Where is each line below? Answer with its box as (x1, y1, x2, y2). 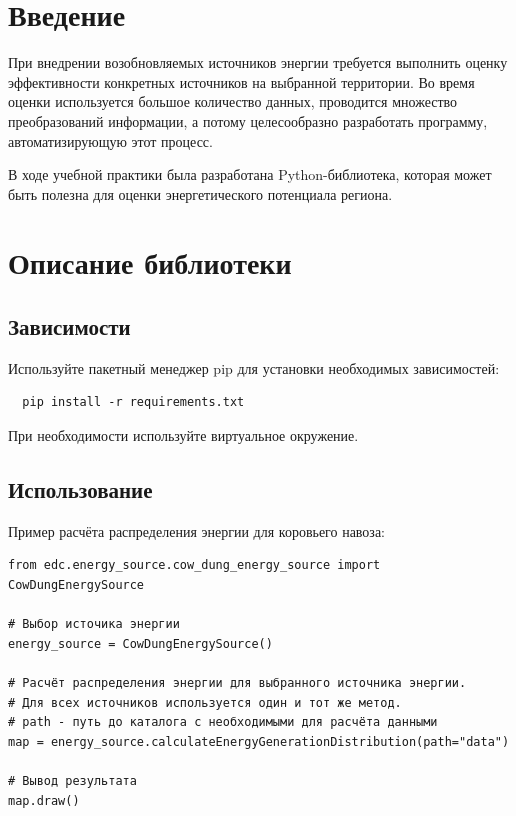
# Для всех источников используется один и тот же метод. (8, 695, 402, 710)
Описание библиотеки (8, 242, 292, 283)
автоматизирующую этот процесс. (8, 130, 213, 151)
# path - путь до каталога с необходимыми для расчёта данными (8, 715, 438, 730)
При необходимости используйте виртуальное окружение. (8, 425, 359, 446)
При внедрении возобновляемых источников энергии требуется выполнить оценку (8, 52, 508, 73)
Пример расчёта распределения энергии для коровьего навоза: (8, 520, 386, 541)
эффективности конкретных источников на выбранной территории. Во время (8, 71, 475, 92)
